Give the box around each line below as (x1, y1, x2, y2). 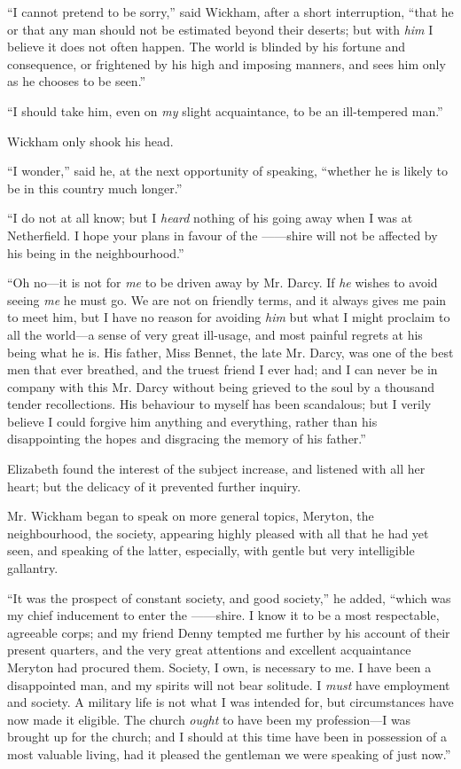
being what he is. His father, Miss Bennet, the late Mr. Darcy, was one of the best (7, 342, 454, 361)
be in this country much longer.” (7, 178, 183, 197)
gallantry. (7, 559, 59, 577)
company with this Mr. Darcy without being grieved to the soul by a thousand (7, 377, 435, 396)
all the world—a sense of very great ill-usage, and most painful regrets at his (7, 325, 423, 343)
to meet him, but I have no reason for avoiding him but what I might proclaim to (7, 308, 450, 326)
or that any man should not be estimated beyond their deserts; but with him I (7, 20, 434, 38)
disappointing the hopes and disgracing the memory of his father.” (7, 429, 366, 448)
